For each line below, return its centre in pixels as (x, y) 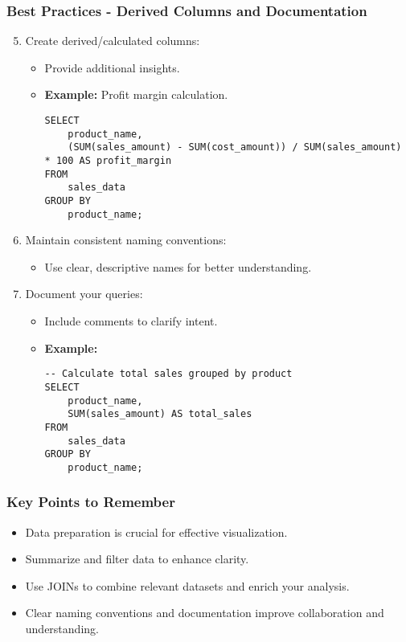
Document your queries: (84, 294)
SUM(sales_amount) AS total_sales (160, 414)
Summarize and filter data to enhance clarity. (137, 559)
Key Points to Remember (91, 502)
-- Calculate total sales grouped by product (168, 374)
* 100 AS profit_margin (108, 160)
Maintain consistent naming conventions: (126, 240)
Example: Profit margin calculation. (136, 94)
